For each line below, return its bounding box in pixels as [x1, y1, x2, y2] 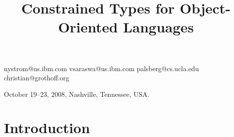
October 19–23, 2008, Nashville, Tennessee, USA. [4, 89, 150, 99]
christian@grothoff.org [4, 73, 69, 83]
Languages [123, 17, 194, 37]
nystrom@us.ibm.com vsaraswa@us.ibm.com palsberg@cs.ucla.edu [4, 63, 199, 73]
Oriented [58, 17, 118, 37]
